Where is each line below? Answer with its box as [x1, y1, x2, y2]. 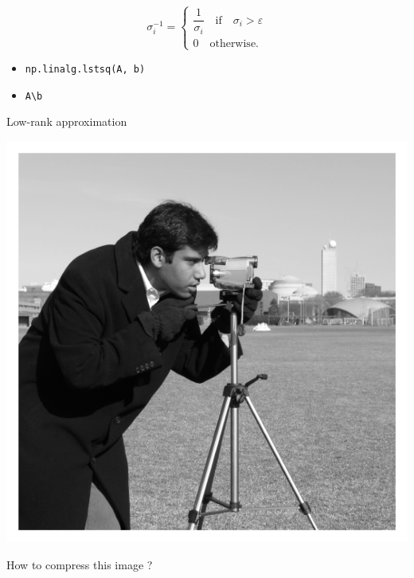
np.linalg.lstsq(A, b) [25, 64, 146, 76]
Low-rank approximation [6, 113, 127, 130]
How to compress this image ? [6, 556, 153, 572]
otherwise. [209, 37, 259, 49]
